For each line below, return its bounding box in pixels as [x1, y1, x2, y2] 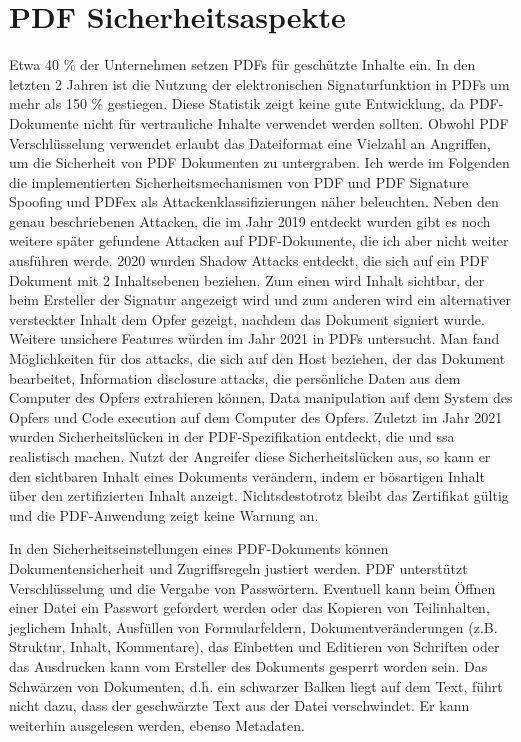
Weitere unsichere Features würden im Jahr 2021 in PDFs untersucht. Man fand [9, 328, 500, 349]
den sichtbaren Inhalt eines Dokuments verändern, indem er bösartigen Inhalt [9, 465, 485, 486]
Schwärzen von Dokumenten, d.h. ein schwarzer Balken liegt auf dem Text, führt [9, 675, 503, 696]
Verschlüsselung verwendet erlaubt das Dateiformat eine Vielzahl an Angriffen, [9, 132, 491, 153]
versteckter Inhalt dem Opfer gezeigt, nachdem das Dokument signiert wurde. [9, 308, 485, 329]
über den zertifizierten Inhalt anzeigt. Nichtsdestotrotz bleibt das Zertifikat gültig [9, 485, 509, 506]
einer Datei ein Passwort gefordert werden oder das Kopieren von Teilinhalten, [9, 597, 490, 618]
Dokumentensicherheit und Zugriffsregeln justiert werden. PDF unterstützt [9, 557, 468, 578]
